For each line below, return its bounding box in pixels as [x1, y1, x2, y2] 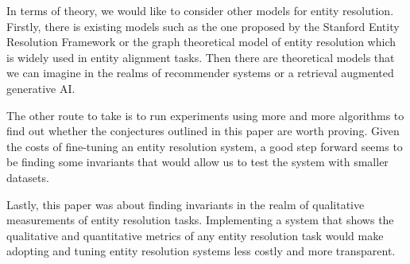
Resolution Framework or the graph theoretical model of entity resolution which [6, 33, 396, 50]
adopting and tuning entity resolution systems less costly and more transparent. [6, 243, 396, 259]
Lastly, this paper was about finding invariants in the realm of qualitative [6, 196, 365, 212]
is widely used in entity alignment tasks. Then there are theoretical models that [6, 49, 395, 65]
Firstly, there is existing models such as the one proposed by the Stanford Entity [6, 17, 400, 34]
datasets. [6, 169, 49, 185]
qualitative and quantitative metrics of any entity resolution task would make [6, 227, 384, 243]
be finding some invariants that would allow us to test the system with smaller [6, 153, 389, 170]
